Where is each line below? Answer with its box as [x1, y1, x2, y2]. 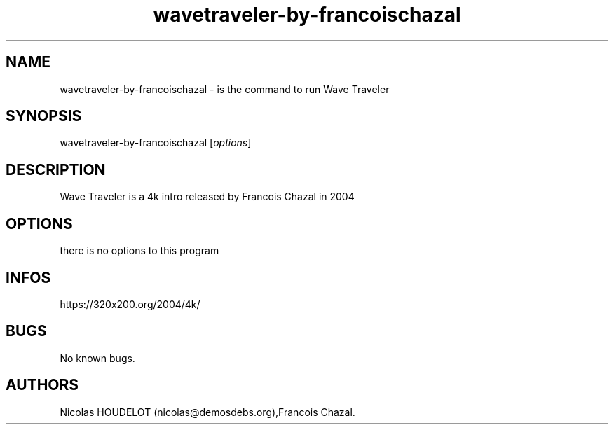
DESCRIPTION [6, 160, 106, 179]
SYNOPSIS [6, 107, 82, 125]
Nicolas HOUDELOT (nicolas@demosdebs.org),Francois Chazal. [60, 405, 355, 418]
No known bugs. [60, 352, 135, 364]
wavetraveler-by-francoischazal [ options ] [60, 137, 252, 149]
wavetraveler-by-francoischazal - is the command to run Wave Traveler [60, 83, 390, 95]
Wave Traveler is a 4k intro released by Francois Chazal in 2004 [60, 190, 355, 203]
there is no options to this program [60, 244, 219, 257]
